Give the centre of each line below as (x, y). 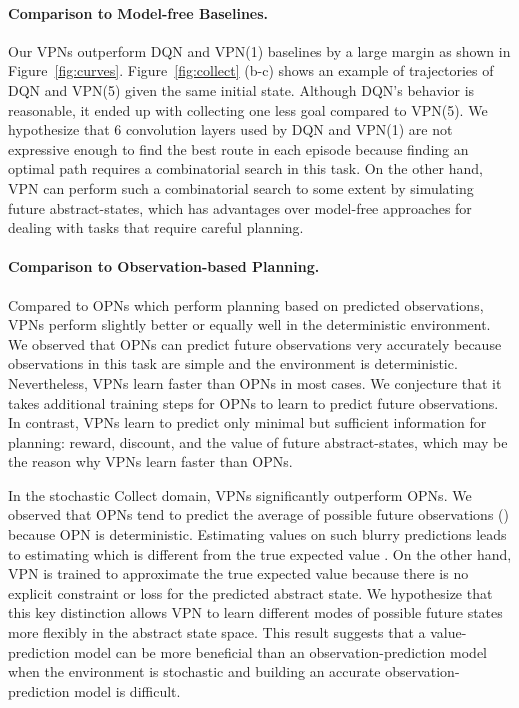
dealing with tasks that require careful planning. (156, 227)
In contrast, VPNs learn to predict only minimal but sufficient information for (247, 422)
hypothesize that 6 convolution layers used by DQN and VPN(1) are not (230, 129)
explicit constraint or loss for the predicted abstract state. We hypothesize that (250, 592)
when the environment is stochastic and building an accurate (194, 671)
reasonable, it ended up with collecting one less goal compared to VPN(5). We (248, 109)
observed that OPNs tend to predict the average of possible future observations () (258, 514)
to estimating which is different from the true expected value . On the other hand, (260, 553)
